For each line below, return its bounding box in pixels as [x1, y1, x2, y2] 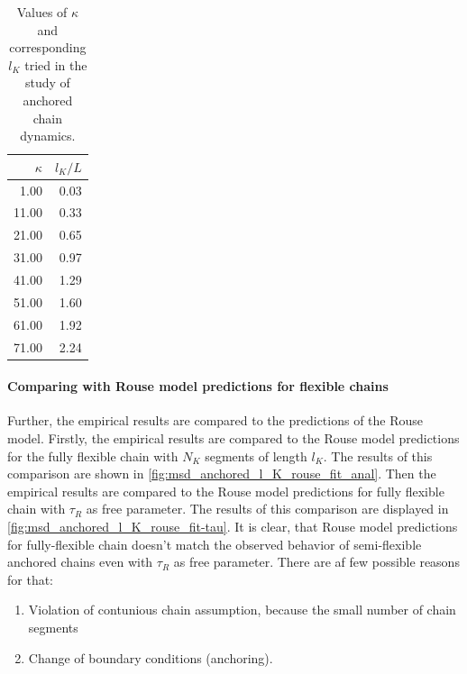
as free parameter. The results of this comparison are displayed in [86, 499, 449, 518]
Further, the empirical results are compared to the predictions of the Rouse [7, 411, 424, 430]
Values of [16, 3, 68, 21]
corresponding [9, 38, 87, 57]
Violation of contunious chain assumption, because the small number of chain [28, 600, 456, 619]
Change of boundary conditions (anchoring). [28, 648, 273, 667]
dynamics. [20, 126, 76, 145]
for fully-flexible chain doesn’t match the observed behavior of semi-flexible [7, 534, 422, 553]
